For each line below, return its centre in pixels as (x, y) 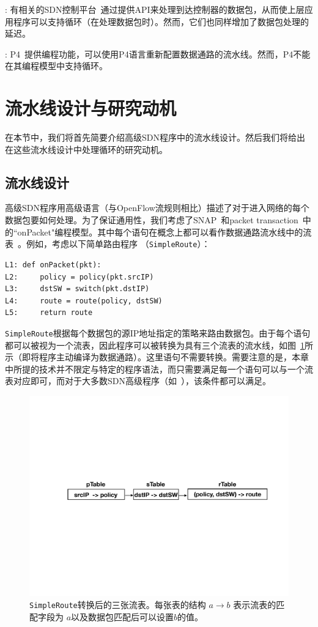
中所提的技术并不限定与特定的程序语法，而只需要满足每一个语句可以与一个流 (159, 369)
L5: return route (49, 313)
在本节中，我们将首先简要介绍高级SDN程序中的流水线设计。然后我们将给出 (155, 137)
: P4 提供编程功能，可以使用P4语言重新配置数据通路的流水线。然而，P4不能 (158, 54)
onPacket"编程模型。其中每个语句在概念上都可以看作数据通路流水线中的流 (165, 232)
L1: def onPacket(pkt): (53, 265)
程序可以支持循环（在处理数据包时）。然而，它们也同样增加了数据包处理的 (161, 21)
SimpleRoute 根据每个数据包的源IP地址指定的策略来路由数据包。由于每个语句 (158, 332)
